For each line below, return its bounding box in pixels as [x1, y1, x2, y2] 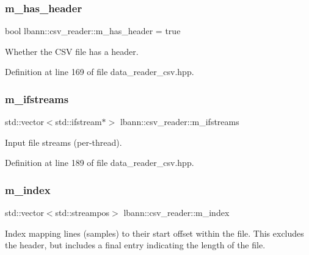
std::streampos [55, 206, 110, 219]
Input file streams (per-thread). [5, 135, 122, 148]
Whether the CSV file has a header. [5, 45, 139, 57]
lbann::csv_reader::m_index [123, 206, 230, 219]
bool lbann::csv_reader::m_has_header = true [5, 24, 181, 37]
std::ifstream [55, 115, 102, 128]
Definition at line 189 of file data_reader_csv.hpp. [5, 156, 194, 169]
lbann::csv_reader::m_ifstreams [120, 115, 239, 128]
